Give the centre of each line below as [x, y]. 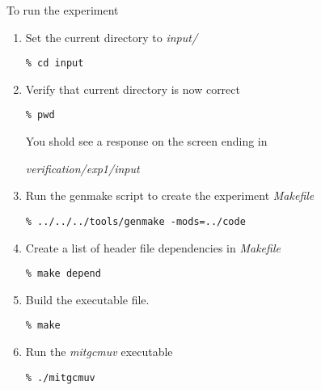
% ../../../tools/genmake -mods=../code [135, 221]
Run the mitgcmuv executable [99, 352]
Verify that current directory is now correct [133, 89]
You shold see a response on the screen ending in [146, 141]
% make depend [63, 274]
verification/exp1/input [82, 168]
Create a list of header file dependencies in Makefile [153, 247]
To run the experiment [63, 10]
